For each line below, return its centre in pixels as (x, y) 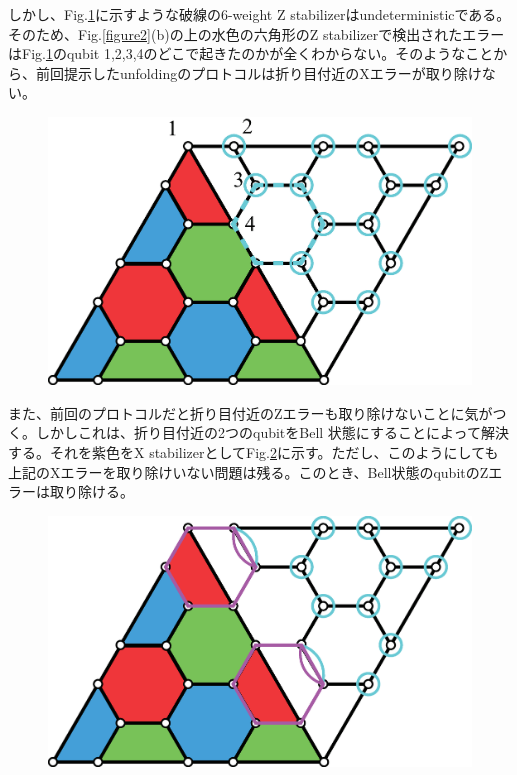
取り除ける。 (91, 491)
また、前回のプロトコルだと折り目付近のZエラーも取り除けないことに (236, 412)
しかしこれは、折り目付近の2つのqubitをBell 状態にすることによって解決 (272, 432)
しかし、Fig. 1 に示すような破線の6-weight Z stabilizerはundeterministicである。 (259, 14)
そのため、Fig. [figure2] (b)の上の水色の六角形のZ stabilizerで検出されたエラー (256, 33)
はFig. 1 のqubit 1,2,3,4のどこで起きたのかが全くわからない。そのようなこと (251, 53)
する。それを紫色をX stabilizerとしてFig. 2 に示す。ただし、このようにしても (253, 451)
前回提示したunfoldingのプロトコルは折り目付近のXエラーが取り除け (258, 72)
